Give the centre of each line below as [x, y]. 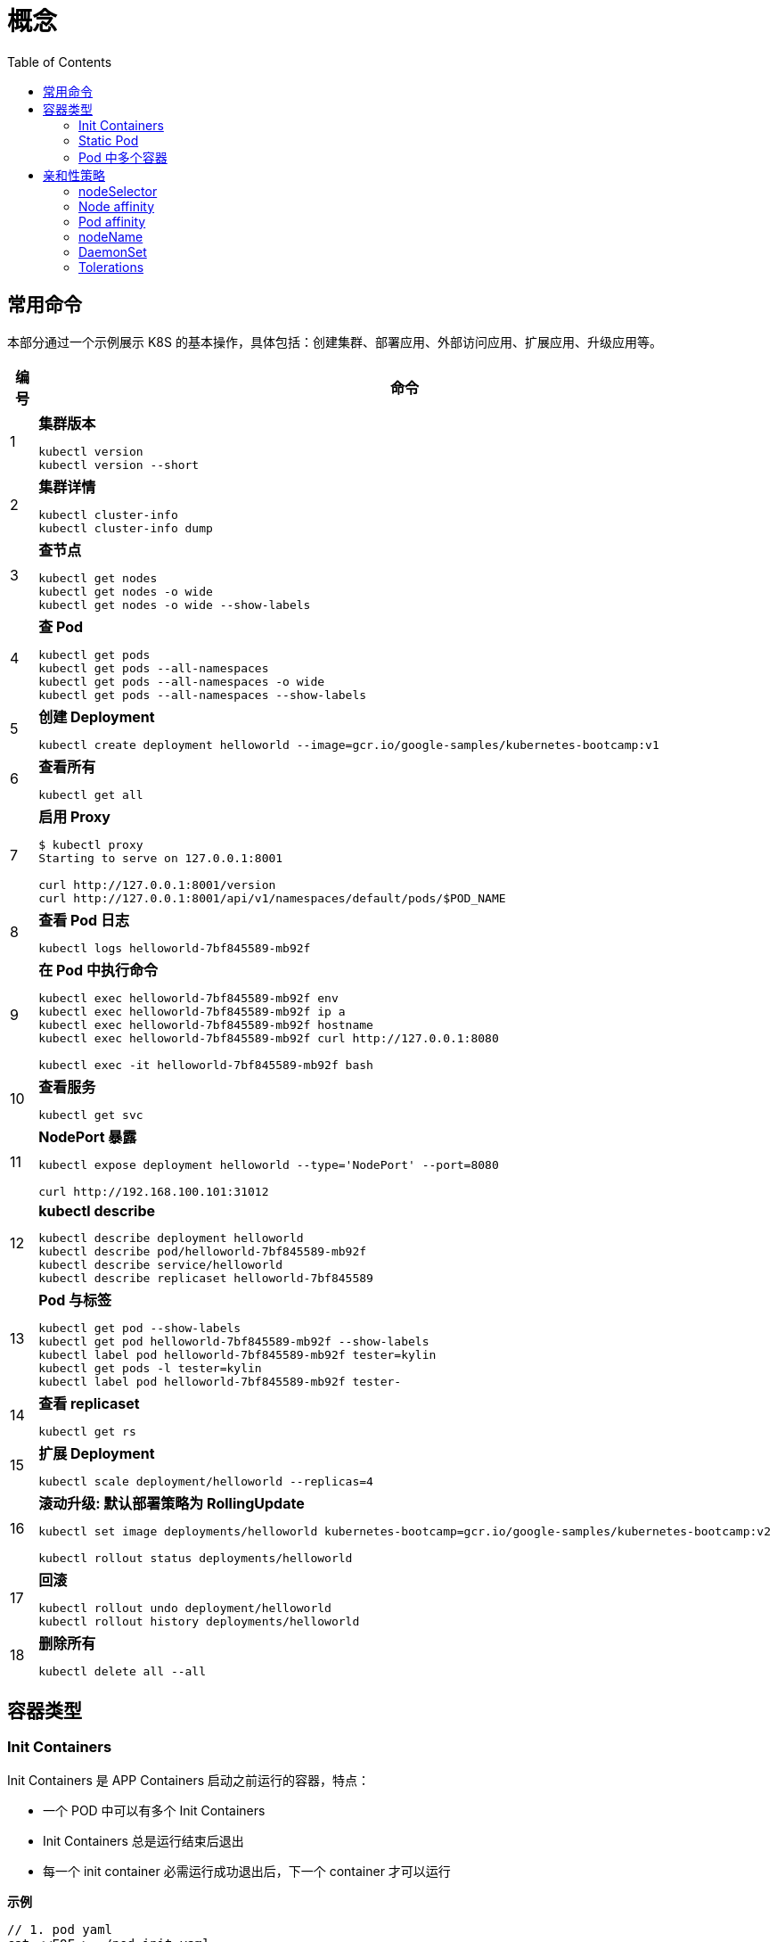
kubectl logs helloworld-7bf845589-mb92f [175, 948]
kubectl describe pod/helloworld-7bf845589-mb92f [203, 1251]
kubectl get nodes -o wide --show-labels [175, 605]
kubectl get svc [91, 1115]
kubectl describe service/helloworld [161, 1264]
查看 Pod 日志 [84, 920]
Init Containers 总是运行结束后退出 [143, 1840]
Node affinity [117, 206]
